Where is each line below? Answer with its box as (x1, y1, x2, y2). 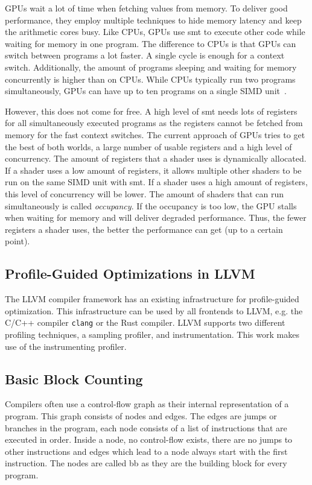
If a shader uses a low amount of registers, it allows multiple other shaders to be (5, 163, 302, 176)
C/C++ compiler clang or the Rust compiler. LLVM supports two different (5, 316, 285, 329)
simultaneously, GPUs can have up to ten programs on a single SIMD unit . (5, 84, 287, 97)
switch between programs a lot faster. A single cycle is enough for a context (5, 49, 285, 62)
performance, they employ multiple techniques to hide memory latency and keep (5, 13, 302, 26)
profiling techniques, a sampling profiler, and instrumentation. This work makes (5, 328, 299, 340)
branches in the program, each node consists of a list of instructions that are (5, 421, 287, 434)
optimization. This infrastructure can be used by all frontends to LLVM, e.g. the (5, 304, 303, 317)
